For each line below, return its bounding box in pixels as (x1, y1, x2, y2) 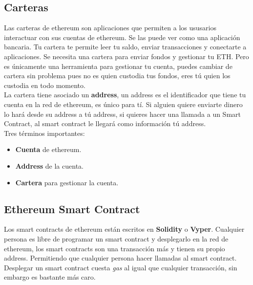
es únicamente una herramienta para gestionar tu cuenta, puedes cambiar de (4, 61, 232, 71)
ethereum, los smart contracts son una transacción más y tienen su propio (4, 243, 225, 253)
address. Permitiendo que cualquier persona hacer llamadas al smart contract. (4, 253, 237, 263)
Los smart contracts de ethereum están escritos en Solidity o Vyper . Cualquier (4, 224, 245, 234)
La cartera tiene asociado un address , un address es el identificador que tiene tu (4, 89, 246, 100)
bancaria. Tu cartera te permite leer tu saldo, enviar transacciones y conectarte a (4, 42, 247, 52)
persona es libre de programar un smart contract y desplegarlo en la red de (4, 233, 229, 243)
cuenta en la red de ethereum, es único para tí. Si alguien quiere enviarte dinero (4, 99, 243, 109)
